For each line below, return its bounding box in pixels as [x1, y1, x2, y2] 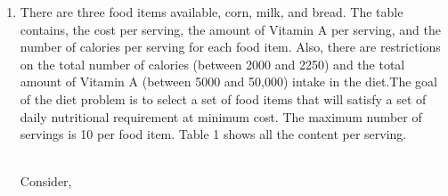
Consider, [20, 172, 72, 191]
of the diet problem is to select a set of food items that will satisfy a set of [20, 89, 427, 108]
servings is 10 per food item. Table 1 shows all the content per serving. [20, 125, 407, 143]
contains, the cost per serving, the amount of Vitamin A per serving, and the [20, 20, 441, 38]
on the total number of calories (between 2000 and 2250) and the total [20, 54, 405, 73]
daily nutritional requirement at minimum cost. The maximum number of [20, 107, 422, 126]
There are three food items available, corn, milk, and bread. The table [20, 3, 403, 20]
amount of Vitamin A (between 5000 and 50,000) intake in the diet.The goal [20, 72, 438, 91]
